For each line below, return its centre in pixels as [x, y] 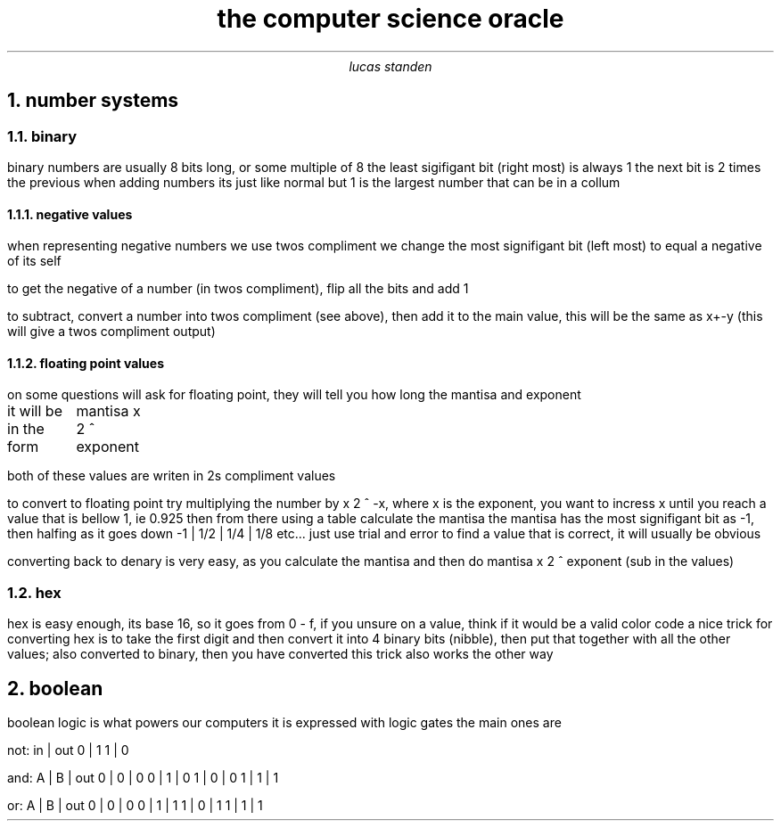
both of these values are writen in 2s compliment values [172, 476]
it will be [35, 411]
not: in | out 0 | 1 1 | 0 [68, 750]
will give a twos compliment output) [111, 332]
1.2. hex [34, 592]
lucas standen [390, 66]
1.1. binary [42, 136]
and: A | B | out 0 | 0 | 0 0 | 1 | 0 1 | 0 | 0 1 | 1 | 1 [143, 778]
